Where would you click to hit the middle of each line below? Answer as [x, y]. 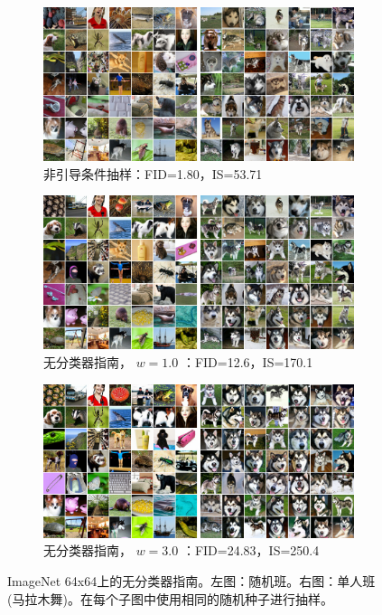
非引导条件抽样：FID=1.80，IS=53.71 [153, 173]
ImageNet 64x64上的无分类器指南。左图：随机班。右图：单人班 [191, 580]
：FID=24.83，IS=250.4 [251, 550]
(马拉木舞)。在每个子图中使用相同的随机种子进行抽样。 [170, 598]
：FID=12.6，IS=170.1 [247, 362]
